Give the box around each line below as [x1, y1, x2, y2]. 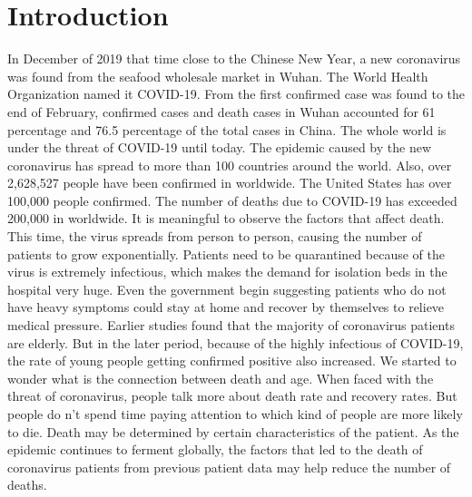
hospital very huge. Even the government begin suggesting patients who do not [7, 279, 447, 298]
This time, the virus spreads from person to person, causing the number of [7, 227, 422, 246]
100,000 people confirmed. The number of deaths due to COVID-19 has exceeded [7, 190, 457, 210]
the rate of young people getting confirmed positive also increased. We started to [7, 351, 457, 370]
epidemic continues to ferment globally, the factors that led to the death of [7, 440, 423, 459]
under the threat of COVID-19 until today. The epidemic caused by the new [7, 138, 432, 157]
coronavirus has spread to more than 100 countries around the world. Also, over [7, 155, 452, 174]
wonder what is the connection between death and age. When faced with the [7, 368, 434, 387]
